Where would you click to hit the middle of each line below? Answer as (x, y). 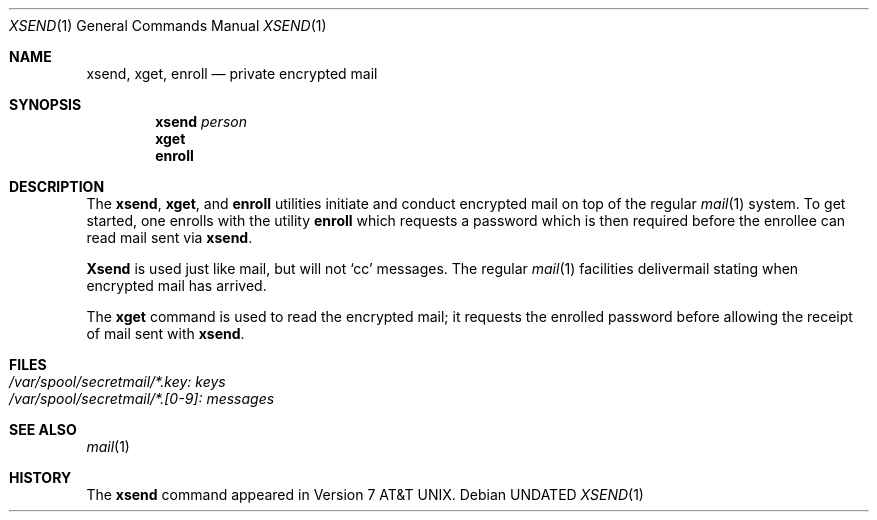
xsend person (201, 121)
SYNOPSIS (45, 104)
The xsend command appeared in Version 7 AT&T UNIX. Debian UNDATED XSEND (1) (365, 494)
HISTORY (40, 477)
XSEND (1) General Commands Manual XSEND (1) (168, 25)
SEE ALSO (43, 429)
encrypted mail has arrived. (176, 285)
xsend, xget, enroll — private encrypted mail (232, 73)
